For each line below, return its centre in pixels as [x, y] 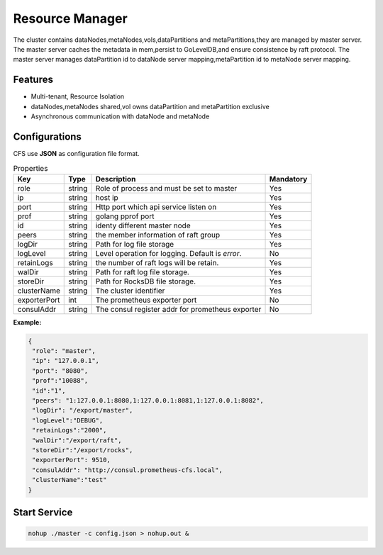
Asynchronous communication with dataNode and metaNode [120, 116]
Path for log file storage [135, 244]
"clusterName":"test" [70, 480]
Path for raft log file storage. [142, 271]
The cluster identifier [130, 291]
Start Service [43, 512]
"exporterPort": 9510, [72, 460]
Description [116, 179]
